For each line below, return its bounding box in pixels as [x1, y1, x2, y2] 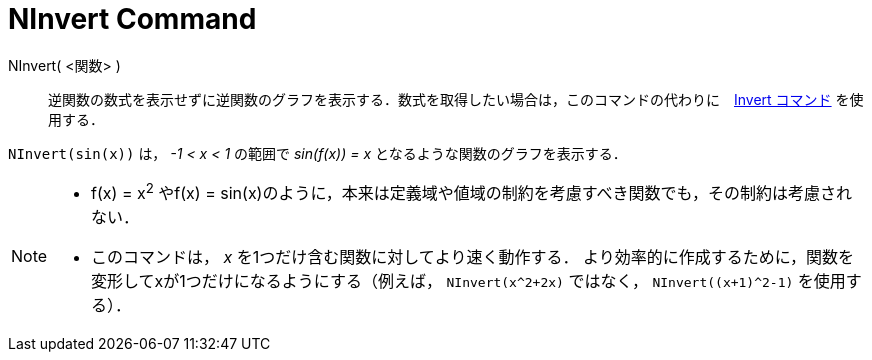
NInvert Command [8, 2, 257, 36]
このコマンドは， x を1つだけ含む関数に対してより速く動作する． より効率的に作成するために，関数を [91, 247, 854, 268]
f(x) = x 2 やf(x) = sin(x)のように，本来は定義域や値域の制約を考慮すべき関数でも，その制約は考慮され [91, 179, 852, 204]
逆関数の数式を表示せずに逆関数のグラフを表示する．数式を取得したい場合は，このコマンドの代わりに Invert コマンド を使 [48, 90, 864, 108]
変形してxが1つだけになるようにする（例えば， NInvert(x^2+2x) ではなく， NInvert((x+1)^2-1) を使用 [91, 271, 846, 292]
